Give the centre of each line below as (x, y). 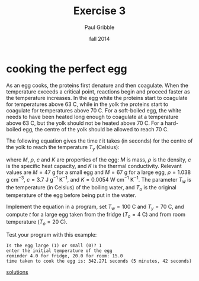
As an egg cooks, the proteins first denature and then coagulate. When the (97, 85)
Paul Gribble (99, 27)
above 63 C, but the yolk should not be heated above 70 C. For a (85, 123)
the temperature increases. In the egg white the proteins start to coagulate (97, 98)
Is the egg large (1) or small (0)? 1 (54, 246)
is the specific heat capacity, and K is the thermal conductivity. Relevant (94, 166)
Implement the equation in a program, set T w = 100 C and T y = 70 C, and (95, 207)
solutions (17, 272)
